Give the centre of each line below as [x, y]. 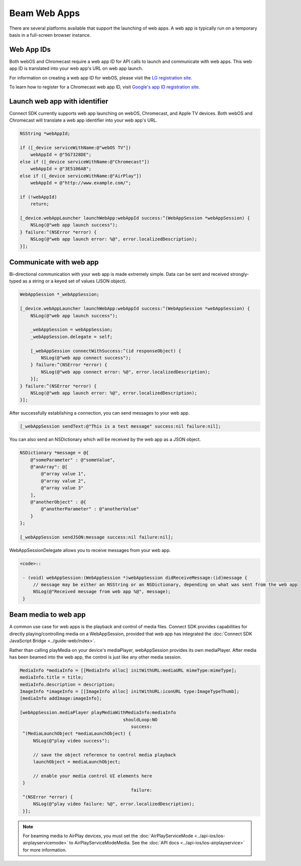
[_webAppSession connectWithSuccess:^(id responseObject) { [106, 351]
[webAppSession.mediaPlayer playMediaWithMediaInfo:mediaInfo [98, 713]
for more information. [45, 850]
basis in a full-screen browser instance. [50, 35]
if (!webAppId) [38, 197]
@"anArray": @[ [49, 467]
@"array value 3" [62, 488]
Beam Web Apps [45, 13]
